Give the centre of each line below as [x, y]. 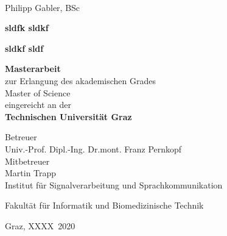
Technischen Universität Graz [68, 116]
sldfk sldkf [27, 28]
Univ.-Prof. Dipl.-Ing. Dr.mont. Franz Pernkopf [93, 148]
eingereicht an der [38, 105]
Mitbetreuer [27, 161]
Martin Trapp [31, 173]
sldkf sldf [24, 48]
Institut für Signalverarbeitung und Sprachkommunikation [114, 184]
